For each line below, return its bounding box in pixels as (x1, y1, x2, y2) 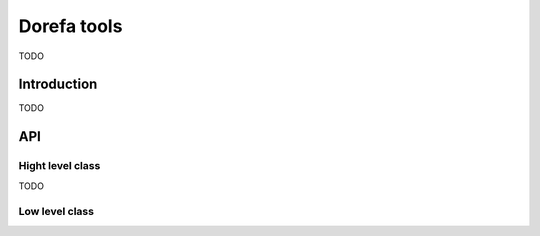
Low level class (18, 205, 95, 219)
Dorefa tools (18, 15, 123, 37)
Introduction (18, 76, 98, 93)
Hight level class (18, 159, 101, 173)
